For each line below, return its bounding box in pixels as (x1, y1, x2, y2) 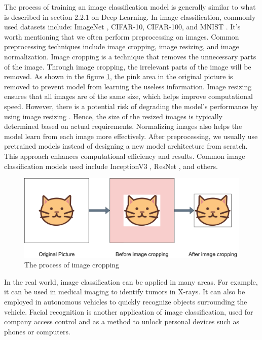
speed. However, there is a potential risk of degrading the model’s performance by (4, 100, 258, 111)
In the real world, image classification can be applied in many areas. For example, (4, 276, 258, 287)
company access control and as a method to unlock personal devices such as (4, 316, 240, 327)
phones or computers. (4, 326, 70, 336)
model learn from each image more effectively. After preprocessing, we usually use (4, 130, 258, 141)
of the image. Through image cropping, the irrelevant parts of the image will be (4, 61, 251, 72)
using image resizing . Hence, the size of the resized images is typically (4, 111, 222, 121)
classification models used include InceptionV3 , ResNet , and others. (4, 160, 218, 171)
